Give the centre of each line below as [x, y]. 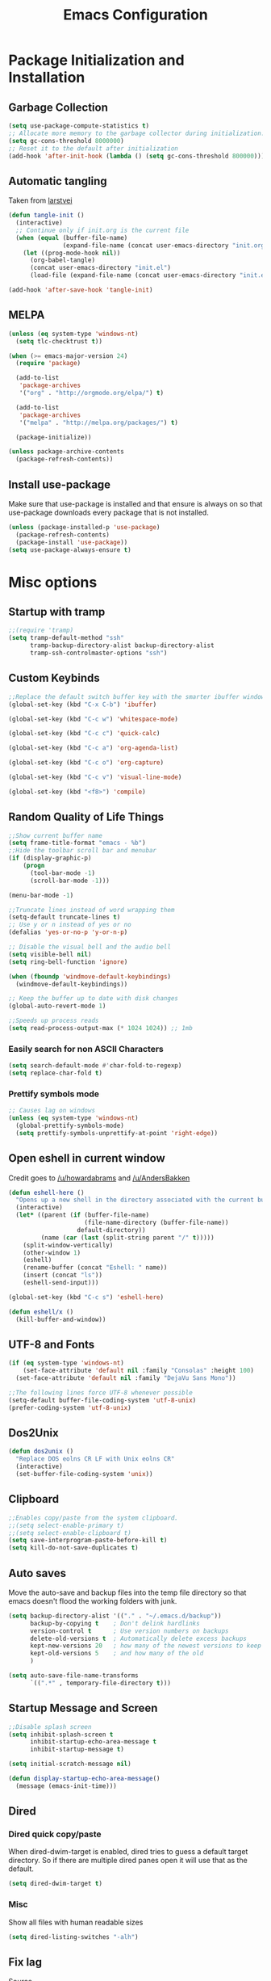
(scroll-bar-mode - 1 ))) [70, 881]
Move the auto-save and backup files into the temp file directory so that [127, 1592]
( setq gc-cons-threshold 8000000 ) [67, 141]
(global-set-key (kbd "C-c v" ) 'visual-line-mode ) [95, 777]
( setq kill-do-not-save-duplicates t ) [73, 1548]
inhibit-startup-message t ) [77, 1750]
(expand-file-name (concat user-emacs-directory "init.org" [165, 245]
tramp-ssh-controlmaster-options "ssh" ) [98, 653]
